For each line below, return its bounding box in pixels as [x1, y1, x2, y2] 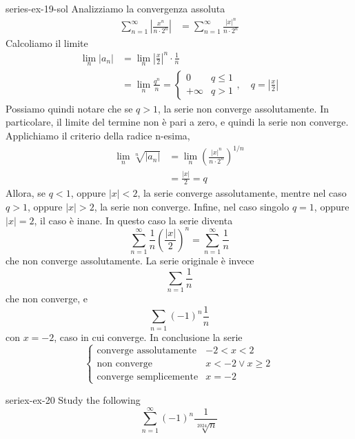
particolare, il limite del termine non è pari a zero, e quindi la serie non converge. [6, 115, 349, 129]
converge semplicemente [97, 371, 199, 382]
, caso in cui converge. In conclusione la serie [54, 329, 243, 344]
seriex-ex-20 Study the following [6, 392, 141, 407]
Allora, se [6, 186, 46, 200]
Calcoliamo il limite [6, 35, 88, 50]
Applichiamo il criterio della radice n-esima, [6, 128, 190, 143]
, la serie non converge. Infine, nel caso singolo [94, 199, 290, 213]
